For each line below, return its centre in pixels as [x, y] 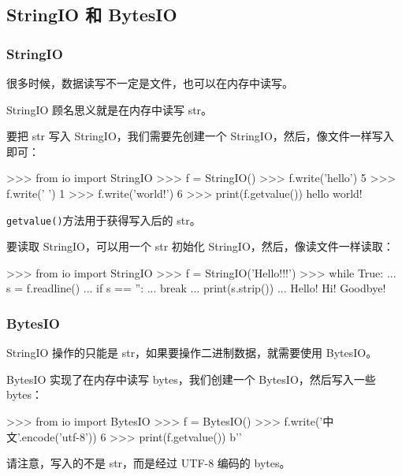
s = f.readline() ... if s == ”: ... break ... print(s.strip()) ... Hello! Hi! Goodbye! [196, 288]
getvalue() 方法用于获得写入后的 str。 [104, 219]
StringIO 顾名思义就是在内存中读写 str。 [110, 109]
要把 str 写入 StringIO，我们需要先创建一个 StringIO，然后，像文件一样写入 [200, 136]
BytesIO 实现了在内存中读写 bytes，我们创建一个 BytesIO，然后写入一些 [191, 379]
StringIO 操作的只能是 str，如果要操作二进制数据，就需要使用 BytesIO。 [192, 353]
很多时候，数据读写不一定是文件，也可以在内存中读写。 [150, 83]
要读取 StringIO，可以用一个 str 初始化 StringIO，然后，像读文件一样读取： [200, 246]
